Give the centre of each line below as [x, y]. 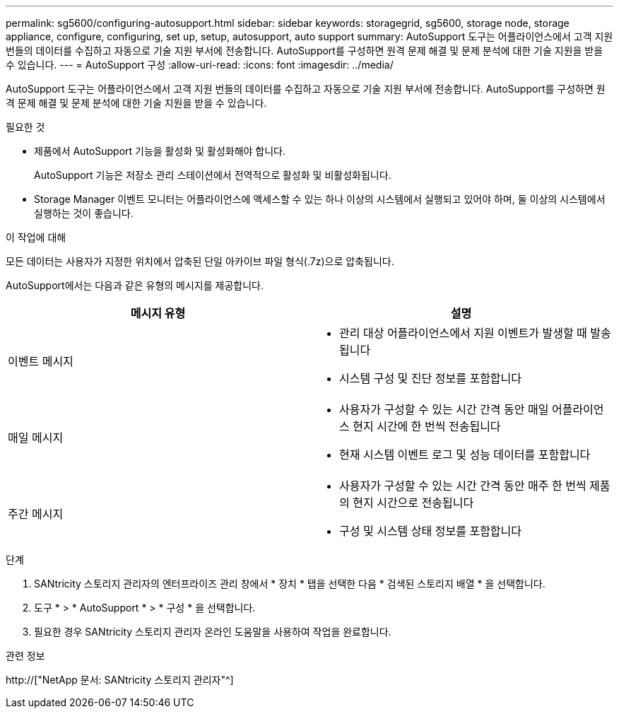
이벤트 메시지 [41, 361]
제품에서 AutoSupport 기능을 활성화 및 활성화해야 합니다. [160, 151]
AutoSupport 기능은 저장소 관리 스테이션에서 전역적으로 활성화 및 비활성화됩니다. [213, 175]
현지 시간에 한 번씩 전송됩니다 [427, 426]
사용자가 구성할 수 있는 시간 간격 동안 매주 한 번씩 [463, 486]
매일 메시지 [36, 438]
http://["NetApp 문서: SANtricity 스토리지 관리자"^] [120, 680]
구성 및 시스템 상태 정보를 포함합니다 [431, 531]
